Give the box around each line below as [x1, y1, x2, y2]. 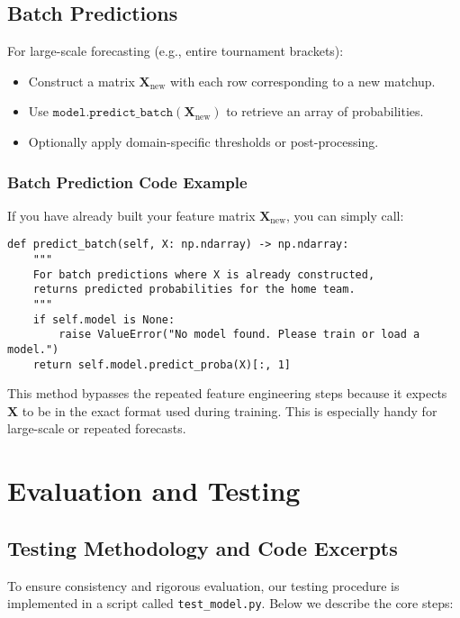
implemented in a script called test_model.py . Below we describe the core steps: [7, 594, 454, 613]
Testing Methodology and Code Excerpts [7, 533, 398, 561]
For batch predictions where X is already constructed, [32, 268, 375, 281]
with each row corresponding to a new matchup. [169, 71, 436, 90]
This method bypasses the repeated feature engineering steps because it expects [7, 384, 447, 403]
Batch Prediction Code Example [7, 170, 248, 193]
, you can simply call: [286, 205, 404, 224]
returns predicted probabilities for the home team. [32, 283, 356, 296]
